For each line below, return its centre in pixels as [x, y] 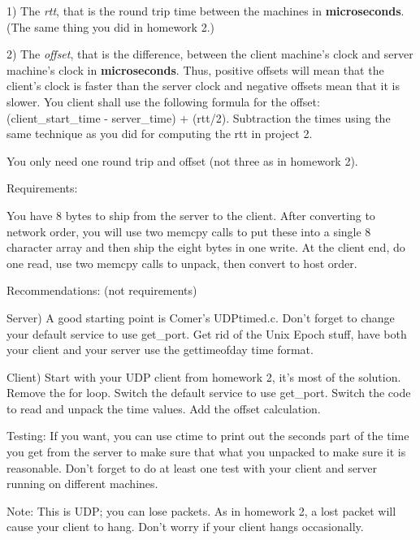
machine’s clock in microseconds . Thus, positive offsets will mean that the [195, 69]
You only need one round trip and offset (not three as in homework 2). [182, 160]
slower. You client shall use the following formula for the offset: [163, 101]
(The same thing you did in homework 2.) [111, 26]
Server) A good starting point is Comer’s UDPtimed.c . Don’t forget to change [201, 317]
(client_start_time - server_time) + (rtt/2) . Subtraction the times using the [199, 117]
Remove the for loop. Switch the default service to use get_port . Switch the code [209, 393]
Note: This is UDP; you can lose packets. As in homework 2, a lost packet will [201, 510]
